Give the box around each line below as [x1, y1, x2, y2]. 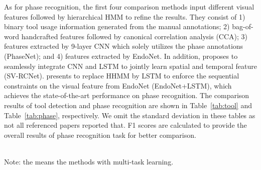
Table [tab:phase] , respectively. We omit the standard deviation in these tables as [4, 110, 255, 120]
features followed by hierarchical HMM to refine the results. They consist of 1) [4, 11, 245, 22]
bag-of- [232, 21, 253, 32]
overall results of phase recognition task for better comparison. [4, 129, 196, 140]
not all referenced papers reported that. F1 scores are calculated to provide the [4, 120, 247, 130]
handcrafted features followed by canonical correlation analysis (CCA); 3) [21, 31, 247, 41]
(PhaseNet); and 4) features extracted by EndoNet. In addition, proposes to [4, 50, 238, 61]
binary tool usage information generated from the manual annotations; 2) [4, 21, 230, 32]
